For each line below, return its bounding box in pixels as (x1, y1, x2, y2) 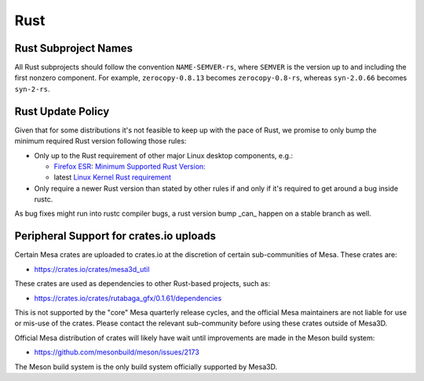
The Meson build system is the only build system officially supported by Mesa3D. (14, 361, 278, 372)
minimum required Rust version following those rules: (14, 136, 187, 146)
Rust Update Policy (14, 104, 110, 118)
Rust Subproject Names (14, 42, 133, 55)
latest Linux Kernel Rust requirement (53, 172, 172, 182)
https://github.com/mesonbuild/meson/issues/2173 (34, 347, 199, 357)
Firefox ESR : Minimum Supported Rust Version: (53, 161, 206, 171)
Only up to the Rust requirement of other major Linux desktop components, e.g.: (34, 151, 294, 160)
